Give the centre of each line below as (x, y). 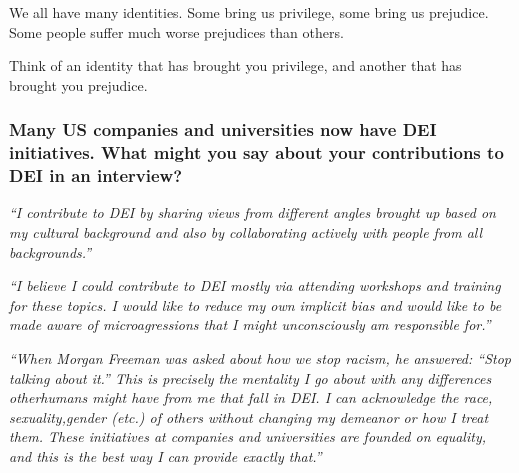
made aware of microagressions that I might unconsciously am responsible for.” (250, 324)
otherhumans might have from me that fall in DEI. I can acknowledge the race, (251, 397)
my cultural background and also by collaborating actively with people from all (246, 232)
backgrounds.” (50, 251)
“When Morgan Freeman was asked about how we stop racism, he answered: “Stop (260, 358)
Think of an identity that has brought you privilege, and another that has (235, 65)
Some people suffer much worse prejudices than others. (176, 31)
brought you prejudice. (78, 84)
